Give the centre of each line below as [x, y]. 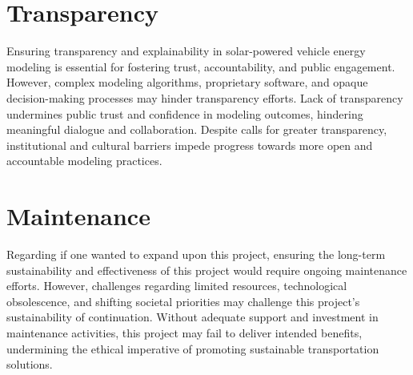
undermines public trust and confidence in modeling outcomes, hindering [185, 113]
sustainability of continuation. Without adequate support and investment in [192, 317]
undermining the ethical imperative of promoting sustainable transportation [193, 348]
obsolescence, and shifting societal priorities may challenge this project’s [183, 301]
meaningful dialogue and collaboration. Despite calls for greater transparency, [197, 129]
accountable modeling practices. [84, 161]
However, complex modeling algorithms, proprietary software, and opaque [187, 82]
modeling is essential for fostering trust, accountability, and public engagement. [201, 66]
